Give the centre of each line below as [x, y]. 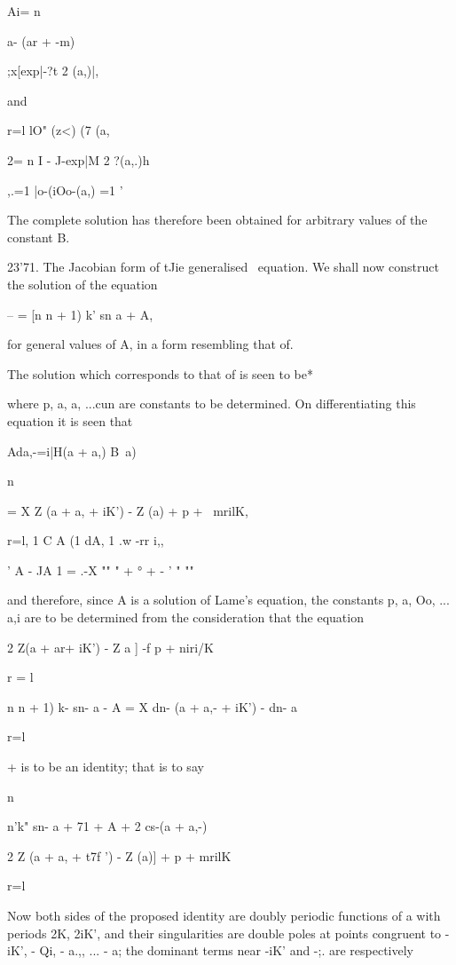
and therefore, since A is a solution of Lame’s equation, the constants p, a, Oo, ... [228, 600]
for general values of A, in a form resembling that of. [150, 344]
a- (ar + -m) [41, 40]
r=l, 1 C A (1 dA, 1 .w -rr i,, [86, 540]
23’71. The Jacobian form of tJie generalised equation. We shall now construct [223, 267]
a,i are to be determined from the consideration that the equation [185, 617]
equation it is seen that [70, 420]
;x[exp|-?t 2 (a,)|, [53, 71]
